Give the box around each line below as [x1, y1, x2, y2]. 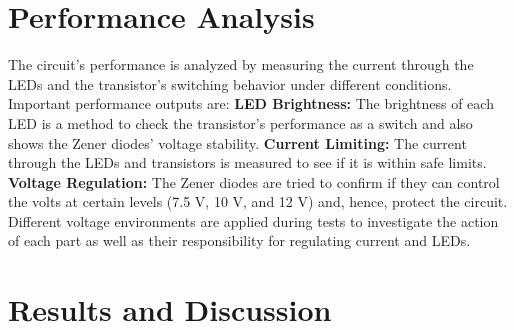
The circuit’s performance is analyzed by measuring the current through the [8, 54, 474, 75]
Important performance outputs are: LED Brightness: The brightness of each [8, 93, 494, 114]
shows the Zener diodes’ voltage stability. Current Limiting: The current [8, 132, 467, 153]
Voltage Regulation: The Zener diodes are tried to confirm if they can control [8, 171, 500, 192]
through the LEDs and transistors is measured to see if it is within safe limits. [8, 152, 487, 173]
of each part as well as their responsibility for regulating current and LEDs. [8, 230, 471, 251]
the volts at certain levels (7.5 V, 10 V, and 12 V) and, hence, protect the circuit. [8, 191, 508, 212]
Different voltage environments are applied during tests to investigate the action [8, 210, 499, 231]
